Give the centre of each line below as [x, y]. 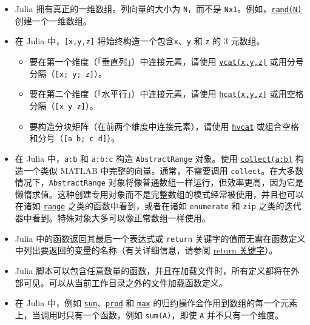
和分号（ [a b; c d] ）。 [75, 138]
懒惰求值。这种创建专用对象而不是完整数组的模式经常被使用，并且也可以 [159, 194]
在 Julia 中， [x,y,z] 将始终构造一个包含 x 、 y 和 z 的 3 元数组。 [140, 41]
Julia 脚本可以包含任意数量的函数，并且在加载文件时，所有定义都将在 [153, 270]
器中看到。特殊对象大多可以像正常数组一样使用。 [113, 218]
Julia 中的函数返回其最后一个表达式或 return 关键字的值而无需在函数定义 [160, 238]
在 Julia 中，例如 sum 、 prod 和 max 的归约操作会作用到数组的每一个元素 [156, 303]
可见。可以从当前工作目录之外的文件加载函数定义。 [125, 282]
